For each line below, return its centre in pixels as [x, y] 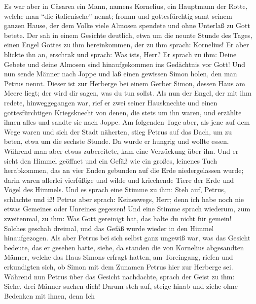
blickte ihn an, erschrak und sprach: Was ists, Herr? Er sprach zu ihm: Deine [120, 54]
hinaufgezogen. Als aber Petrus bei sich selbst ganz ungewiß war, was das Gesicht [127, 238]
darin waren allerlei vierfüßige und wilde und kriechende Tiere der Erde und [119, 180]
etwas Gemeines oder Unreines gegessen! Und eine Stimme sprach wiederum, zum [127, 209]
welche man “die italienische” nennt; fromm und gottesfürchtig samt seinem [118, 16]
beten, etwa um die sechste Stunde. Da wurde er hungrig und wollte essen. [116, 141]
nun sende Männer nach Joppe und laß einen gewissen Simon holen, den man [121, 74]
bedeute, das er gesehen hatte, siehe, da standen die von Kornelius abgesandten [124, 247]
